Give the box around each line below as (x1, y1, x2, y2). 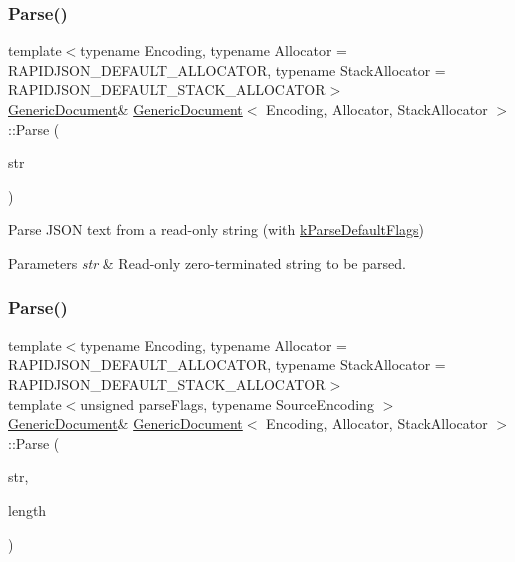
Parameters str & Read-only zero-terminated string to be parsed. (8, 252, 406, 273)
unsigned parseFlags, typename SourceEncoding (80, 393, 374, 414)
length (8, 499, 47, 520)
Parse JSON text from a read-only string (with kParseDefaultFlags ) (8, 219, 425, 240)
